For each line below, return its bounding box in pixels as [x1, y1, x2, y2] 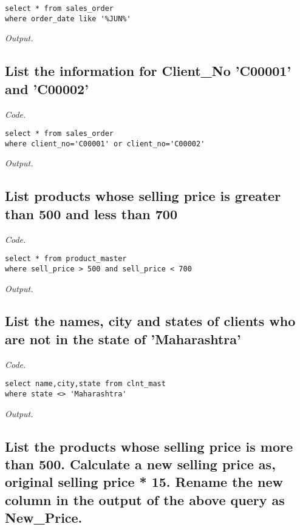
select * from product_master [5, 254, 127, 263]
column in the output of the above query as [5, 490, 285, 509]
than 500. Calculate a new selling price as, [5, 454, 276, 473]
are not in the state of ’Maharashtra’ [5, 329, 241, 348]
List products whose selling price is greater [5, 186, 281, 205]
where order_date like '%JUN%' [5, 14, 131, 23]
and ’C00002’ [5, 79, 89, 98]
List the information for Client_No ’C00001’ [5, 61, 291, 80]
